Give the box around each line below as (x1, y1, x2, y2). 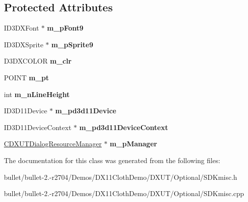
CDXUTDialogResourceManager (4, 138, 102, 149)
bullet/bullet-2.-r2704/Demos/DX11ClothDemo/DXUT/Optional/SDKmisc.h (4, 171, 237, 182)
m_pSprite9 (51, 39, 93, 49)
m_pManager (110, 138, 157, 149)
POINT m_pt (4, 72, 49, 82)
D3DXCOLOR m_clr (4, 56, 72, 66)
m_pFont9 (47, 23, 83, 33)
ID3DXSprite (4, 39, 44, 49)
